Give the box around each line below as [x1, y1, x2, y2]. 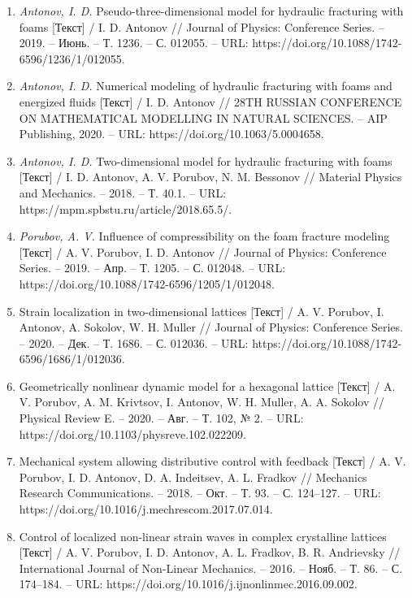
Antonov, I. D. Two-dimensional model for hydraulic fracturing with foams [19, 152, 392, 169]
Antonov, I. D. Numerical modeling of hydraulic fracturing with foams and [19, 77, 392, 94]
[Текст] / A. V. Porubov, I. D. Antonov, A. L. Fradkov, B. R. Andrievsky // [19, 544, 401, 561]
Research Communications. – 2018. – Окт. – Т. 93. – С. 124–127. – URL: [19, 484, 381, 501]
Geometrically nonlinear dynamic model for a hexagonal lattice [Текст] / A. [19, 377, 396, 394]
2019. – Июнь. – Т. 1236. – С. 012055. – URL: [19, 34, 249, 51]
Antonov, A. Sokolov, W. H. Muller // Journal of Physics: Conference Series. [19, 318, 403, 336]
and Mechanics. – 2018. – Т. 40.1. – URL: [19, 184, 227, 201]
